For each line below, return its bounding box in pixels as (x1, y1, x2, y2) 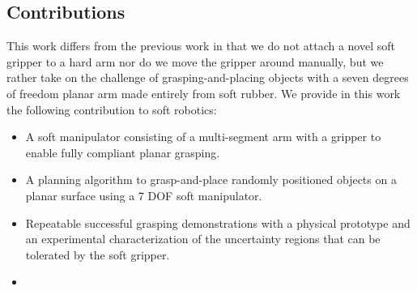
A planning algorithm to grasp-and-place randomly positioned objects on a (25, 171, 397, 188)
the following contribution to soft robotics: (6, 101, 217, 118)
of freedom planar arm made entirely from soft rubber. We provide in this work (6, 84, 401, 101)
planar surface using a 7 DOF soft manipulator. (25, 186, 262, 203)
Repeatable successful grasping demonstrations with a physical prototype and (25, 214, 411, 231)
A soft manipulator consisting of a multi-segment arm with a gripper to (25, 128, 381, 145)
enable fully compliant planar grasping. (25, 143, 220, 160)
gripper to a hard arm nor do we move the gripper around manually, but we (6, 53, 384, 70)
